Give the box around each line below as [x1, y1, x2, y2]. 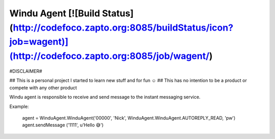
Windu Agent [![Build [9, 8, 100, 19]
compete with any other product [9, 85, 77, 91]
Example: [9, 103, 29, 109]
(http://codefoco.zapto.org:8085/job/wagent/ [9, 50, 210, 62]
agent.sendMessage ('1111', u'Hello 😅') [22, 122, 104, 128]
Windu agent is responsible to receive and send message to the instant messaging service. [9, 94, 201, 100]
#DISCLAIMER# [9, 68, 43, 74]
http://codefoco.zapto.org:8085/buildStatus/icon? [13, 22, 234, 33]
